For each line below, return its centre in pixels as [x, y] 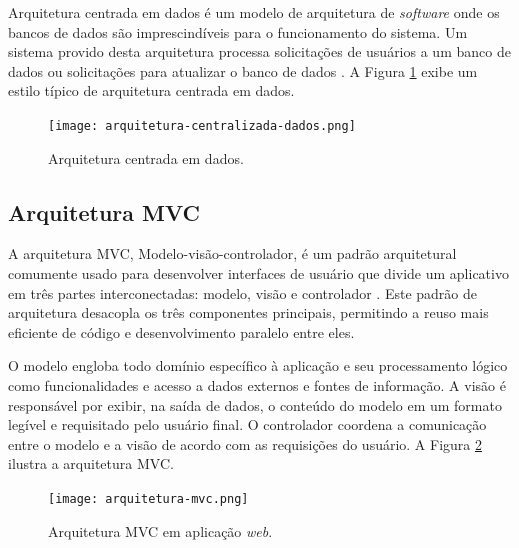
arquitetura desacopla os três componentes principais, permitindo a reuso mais [248, 312]
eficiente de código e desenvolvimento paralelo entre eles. [181, 331]
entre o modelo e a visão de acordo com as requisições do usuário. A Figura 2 [245, 443]
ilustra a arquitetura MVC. [91, 463]
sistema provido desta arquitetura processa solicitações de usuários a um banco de [259, 51]
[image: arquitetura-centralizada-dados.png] [202, 125]
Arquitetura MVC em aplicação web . [160, 530]
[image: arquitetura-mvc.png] [148, 498]
